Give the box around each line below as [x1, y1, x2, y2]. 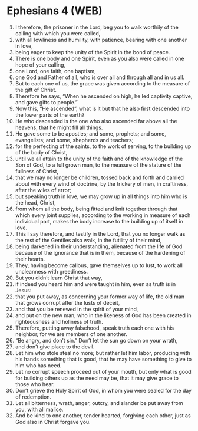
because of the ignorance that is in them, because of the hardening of [15, 249, 186, 256]
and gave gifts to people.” [15, 98, 78, 106]
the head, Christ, [15, 199, 57, 206]
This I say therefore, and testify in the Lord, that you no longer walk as [15, 230, 186, 237]
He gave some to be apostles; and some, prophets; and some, [15, 130, 167, 137]
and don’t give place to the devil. [15, 343, 95, 350]
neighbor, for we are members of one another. [15, 330, 127, 337]
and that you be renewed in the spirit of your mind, [15, 305, 138, 312]
